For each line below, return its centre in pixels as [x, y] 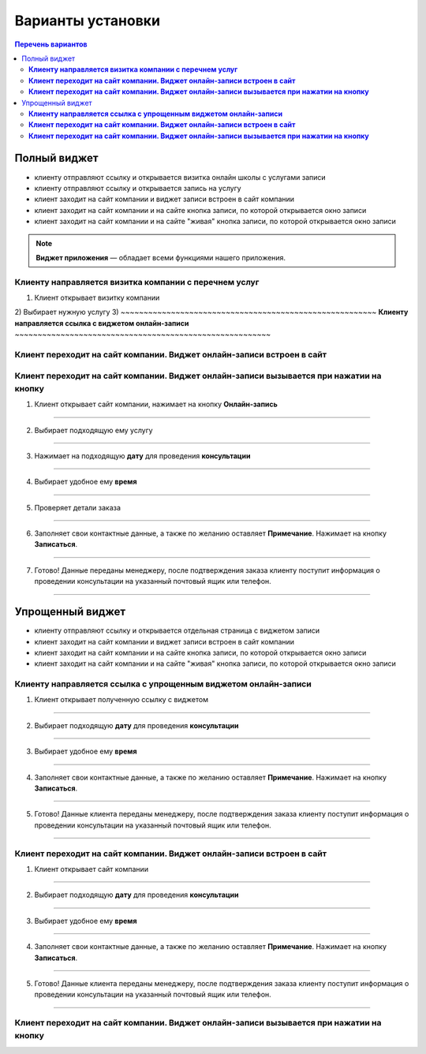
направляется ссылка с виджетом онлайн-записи [102, 323]
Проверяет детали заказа [78, 507]
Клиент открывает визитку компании [97, 298]
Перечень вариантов [51, 44]
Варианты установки [88, 21]
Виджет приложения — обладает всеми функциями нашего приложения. [161, 257]
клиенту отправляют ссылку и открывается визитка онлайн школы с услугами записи [180, 177]
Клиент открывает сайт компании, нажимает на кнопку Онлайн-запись [156, 404]
